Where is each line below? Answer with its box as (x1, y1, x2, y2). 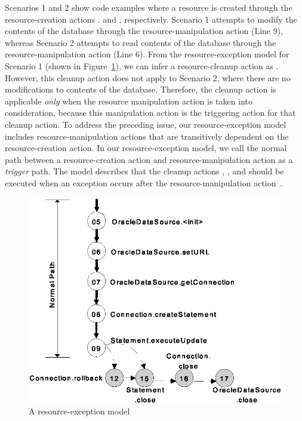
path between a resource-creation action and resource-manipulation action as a (5, 153, 293, 165)
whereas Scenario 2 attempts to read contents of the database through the (5, 36, 276, 48)
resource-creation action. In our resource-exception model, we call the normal (5, 142, 287, 154)
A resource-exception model (29, 405, 130, 417)
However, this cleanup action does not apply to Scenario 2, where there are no (5, 71, 291, 84)
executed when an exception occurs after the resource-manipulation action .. (5, 176, 283, 189)
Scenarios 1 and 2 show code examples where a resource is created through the (5, 1, 292, 13)
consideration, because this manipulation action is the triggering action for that (5, 106, 296, 119)
